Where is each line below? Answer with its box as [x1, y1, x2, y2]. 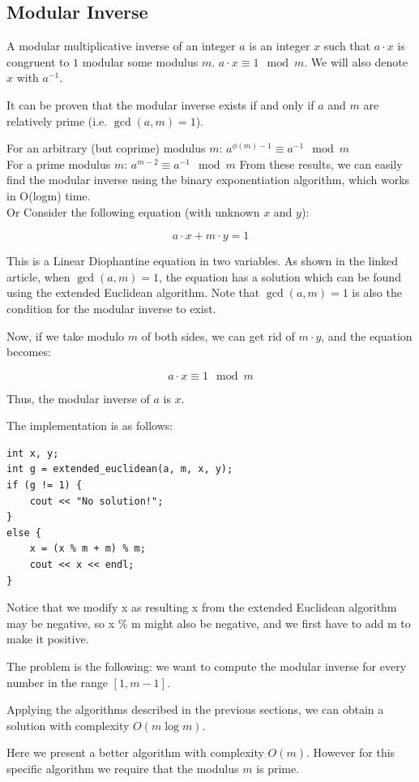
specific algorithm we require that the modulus [6, 759, 239, 776]
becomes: [6, 343, 51, 360]
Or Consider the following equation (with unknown [6, 203, 260, 220]
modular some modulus [82, 53, 199, 70]
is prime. [256, 759, 300, 776]
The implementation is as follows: [6, 417, 173, 434]
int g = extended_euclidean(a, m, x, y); [6, 463, 233, 475]
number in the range [6, 673, 108, 690]
